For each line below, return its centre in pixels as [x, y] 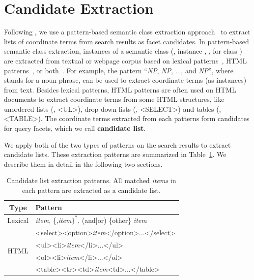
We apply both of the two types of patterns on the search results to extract [117, 144]
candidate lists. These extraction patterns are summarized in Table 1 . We [115, 154]
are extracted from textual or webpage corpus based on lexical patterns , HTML [126, 60]
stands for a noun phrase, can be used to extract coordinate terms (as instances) [125, 80]
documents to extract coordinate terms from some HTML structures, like [114, 99]
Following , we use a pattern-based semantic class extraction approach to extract [127, 32]
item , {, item [54, 220]
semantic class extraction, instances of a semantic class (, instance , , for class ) [123, 51]
